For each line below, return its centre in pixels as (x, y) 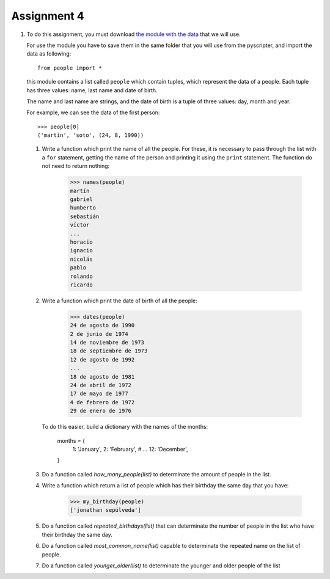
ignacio (81, 251)
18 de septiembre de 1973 (109, 351)
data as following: (49, 54)
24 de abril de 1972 (101, 385)
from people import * (70, 68)
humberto (83, 208)
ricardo (81, 285)
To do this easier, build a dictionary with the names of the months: (125, 427)
